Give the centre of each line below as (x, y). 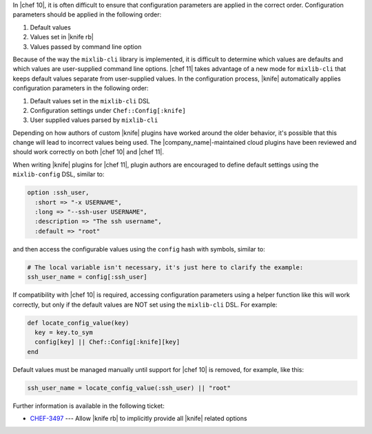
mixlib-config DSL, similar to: (59, 174)
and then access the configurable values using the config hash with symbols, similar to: (139, 249)
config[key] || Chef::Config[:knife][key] (107, 342)
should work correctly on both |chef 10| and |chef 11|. (89, 152)
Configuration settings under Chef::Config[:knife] (108, 110)
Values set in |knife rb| (62, 37)
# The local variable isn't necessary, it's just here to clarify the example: (165, 267)
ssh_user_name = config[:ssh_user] (87, 277)
